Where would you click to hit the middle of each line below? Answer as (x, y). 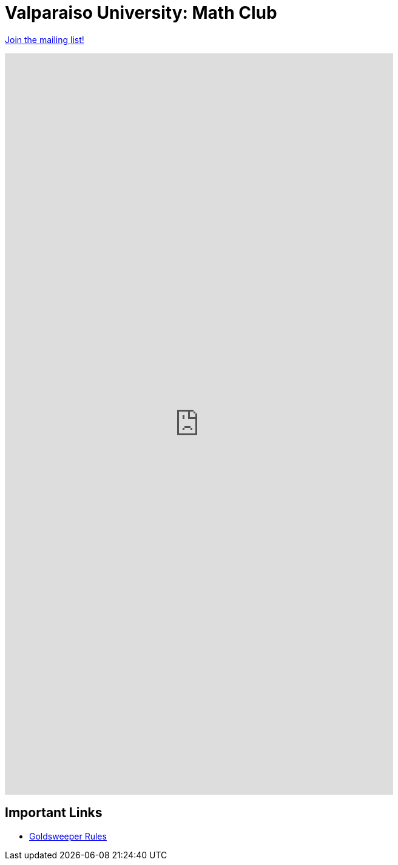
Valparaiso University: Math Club (141, 13)
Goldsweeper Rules (68, 836)
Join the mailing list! (45, 39)
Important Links (54, 813)
